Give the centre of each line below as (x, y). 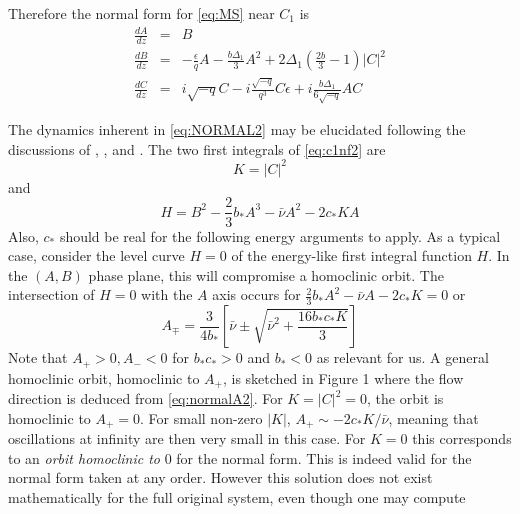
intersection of (51, 294)
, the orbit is (405, 398)
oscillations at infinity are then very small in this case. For (187, 438)
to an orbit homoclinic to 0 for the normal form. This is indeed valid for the (240, 457)
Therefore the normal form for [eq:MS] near (141, 13)
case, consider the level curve (96, 255)
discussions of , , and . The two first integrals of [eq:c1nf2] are (197, 148)
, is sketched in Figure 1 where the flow (343, 377)
